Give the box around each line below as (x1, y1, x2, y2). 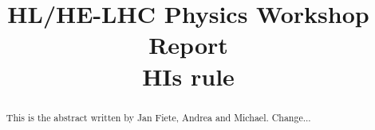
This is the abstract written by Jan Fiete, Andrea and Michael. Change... (6, 110, 311, 124)
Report (148, 29, 228, 61)
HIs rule (142, 59, 235, 92)
